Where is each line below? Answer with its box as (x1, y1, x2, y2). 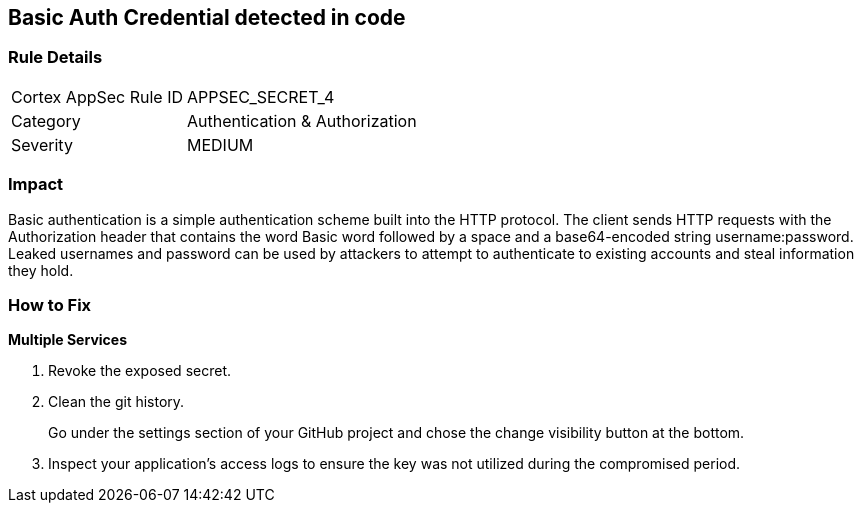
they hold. (8, 261, 74, 279)
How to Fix (8, 294, 92, 315)
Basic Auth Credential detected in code (8, 5, 406, 30)
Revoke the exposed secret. (48, 362, 231, 380)
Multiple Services (8, 331, 127, 349)
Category (11, 110, 81, 131)
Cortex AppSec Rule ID (11, 86, 184, 107)
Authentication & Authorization (187, 110, 417, 131)
